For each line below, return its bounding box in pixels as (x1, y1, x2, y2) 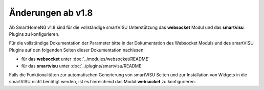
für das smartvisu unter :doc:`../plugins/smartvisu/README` (21, 63, 143, 68)
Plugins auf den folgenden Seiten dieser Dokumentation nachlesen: (9, 47, 145, 53)
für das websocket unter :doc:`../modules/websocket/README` (21, 56, 150, 62)
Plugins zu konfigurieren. (9, 31, 60, 37)
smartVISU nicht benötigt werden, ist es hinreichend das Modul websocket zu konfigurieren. (9, 79, 196, 85)
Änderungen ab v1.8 (9, 7, 93, 18)
